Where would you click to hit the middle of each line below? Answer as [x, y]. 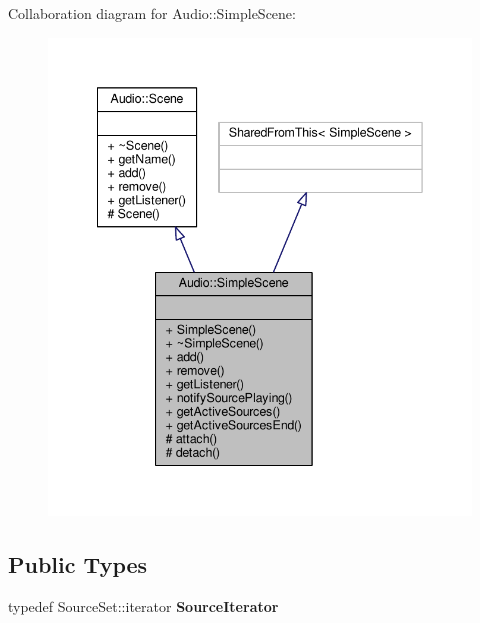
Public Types [78, 564]
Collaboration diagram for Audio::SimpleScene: [152, 13]
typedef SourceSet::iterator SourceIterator [143, 606]
